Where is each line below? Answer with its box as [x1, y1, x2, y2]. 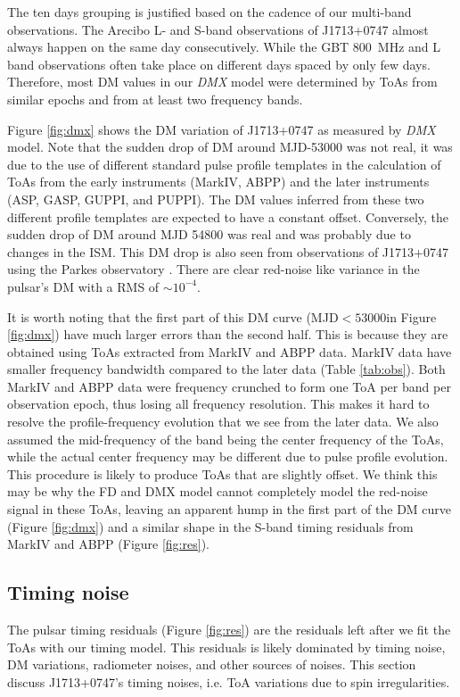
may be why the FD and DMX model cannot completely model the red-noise [7, 482, 428, 501]
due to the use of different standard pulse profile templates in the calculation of [7, 154, 441, 173]
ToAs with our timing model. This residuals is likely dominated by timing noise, [7, 637, 446, 656]
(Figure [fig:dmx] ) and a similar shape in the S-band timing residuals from [7, 517, 414, 535]
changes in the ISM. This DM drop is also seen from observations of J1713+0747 [7, 242, 448, 261]
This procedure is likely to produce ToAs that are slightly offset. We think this [7, 464, 438, 483]
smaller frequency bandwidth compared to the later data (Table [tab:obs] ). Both [7, 360, 446, 378]
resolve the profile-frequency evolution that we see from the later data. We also [7, 412, 439, 431]
